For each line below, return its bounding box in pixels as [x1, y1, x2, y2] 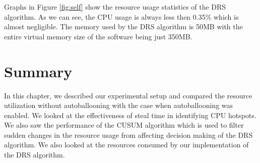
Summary [4, 61, 73, 81]
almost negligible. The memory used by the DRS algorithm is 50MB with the [4, 21, 243, 32]
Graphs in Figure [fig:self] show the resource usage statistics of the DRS [4, 2, 226, 12]
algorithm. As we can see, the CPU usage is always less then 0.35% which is [4, 11, 239, 22]
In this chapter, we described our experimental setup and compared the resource [4, 90, 252, 100]
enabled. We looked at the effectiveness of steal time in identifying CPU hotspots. [4, 110, 256, 120]
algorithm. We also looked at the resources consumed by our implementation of [4, 139, 249, 150]
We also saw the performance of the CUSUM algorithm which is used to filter [4, 120, 244, 130]
